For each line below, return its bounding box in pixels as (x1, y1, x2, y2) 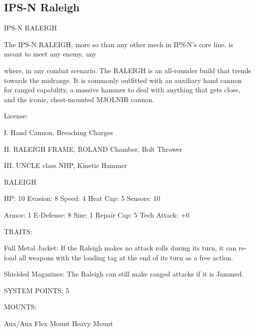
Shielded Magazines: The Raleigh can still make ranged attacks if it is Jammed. (4, 269, 244, 279)
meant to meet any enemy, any (4, 49, 97, 59)
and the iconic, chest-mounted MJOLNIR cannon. (4, 94, 154, 104)
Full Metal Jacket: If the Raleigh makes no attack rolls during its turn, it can (4, 243, 237, 253)
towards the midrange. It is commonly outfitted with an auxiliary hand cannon (4, 75, 242, 85)
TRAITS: (4, 226, 32, 236)
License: (4, 111, 28, 121)
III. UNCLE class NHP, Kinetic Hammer (4, 160, 127, 170)
